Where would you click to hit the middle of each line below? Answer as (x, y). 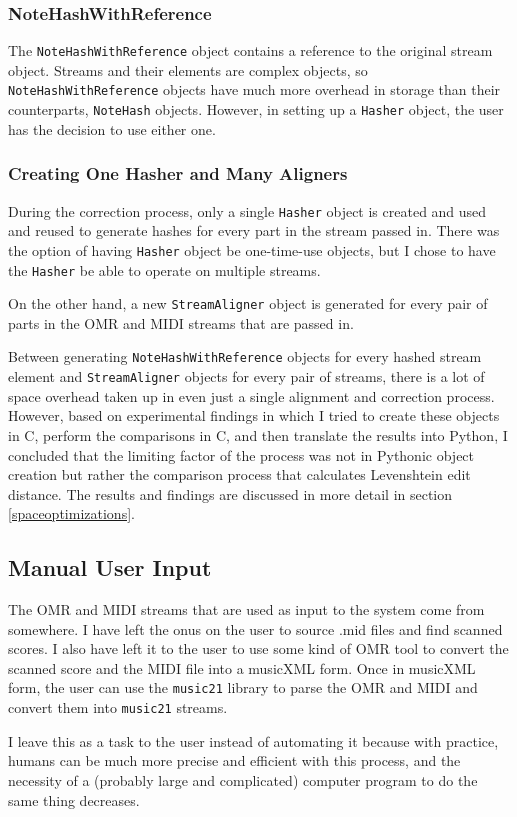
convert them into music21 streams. (118, 707)
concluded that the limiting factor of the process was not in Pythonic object (241, 454)
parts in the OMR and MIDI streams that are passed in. (181, 322)
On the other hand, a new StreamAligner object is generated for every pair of (248, 303)
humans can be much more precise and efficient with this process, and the (234, 760)
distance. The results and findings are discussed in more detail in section (230, 493)
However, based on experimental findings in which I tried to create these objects (254, 415)
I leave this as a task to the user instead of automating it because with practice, (253, 740)
